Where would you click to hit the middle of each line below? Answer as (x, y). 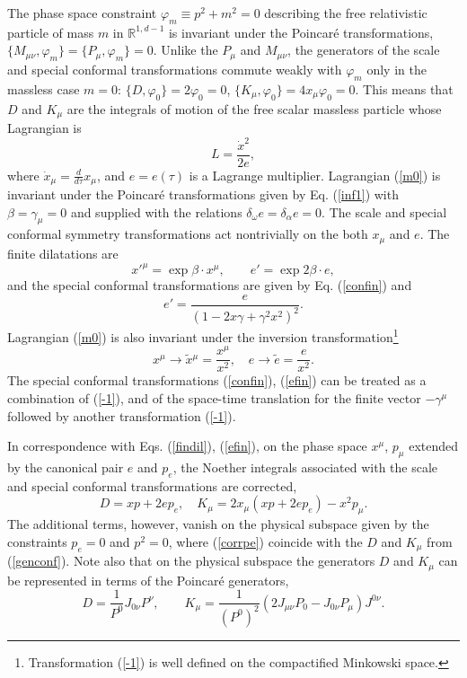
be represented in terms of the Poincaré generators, (148, 580)
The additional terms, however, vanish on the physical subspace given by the (218, 524)
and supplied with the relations (156, 211)
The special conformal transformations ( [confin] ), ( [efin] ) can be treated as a (217, 380)
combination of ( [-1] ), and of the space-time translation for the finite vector (214, 397)
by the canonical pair (66, 467)
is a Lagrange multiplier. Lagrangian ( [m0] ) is (315, 175)
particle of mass (51, 32)
